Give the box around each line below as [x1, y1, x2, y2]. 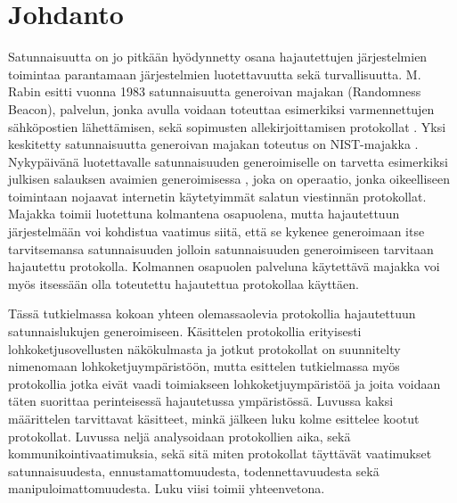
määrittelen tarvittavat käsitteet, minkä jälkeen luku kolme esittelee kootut [8, 409, 420, 427]
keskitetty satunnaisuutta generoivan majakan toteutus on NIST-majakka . [8, 135, 419, 153]
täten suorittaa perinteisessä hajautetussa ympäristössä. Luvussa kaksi [8, 392, 394, 410]
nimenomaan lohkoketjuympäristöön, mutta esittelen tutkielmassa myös [8, 357, 400, 375]
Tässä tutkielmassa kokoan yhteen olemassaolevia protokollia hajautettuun [8, 304, 416, 323]
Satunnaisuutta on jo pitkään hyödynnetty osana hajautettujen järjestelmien [8, 47, 428, 66]
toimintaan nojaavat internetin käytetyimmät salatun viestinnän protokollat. [8, 186, 427, 205]
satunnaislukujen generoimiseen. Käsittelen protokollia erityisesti [8, 322, 362, 341]
